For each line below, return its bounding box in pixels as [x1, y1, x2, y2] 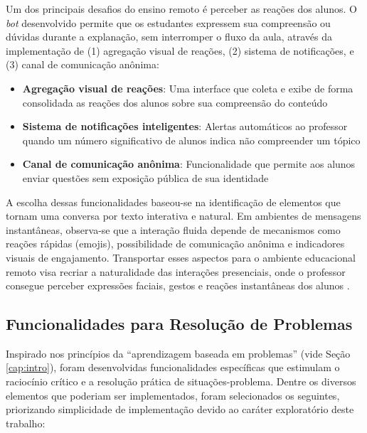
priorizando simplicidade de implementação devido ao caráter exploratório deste [6, 402, 354, 417]
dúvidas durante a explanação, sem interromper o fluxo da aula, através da [6, 29, 332, 44]
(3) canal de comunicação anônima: [6, 57, 159, 72]
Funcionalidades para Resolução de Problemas [6, 313, 353, 335]
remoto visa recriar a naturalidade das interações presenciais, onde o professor [6, 264, 346, 279]
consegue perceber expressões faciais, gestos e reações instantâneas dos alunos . [6, 278, 350, 293]
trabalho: [6, 415, 46, 430]
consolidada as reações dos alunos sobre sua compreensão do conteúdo [22, 95, 328, 109]
